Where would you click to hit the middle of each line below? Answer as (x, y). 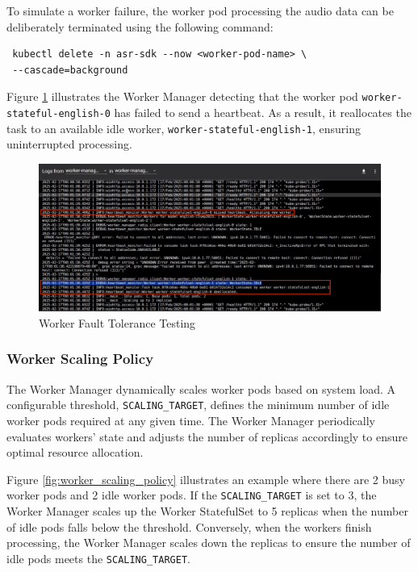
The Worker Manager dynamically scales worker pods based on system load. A (201, 388)
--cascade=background (70, 70)
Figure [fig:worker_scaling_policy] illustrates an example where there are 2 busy (206, 479)
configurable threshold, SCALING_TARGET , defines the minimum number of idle (198, 405)
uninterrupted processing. (69, 144)
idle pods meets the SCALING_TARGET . (98, 558)
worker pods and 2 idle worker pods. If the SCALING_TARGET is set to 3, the (192, 495)
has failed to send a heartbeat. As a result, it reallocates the (263, 113)
